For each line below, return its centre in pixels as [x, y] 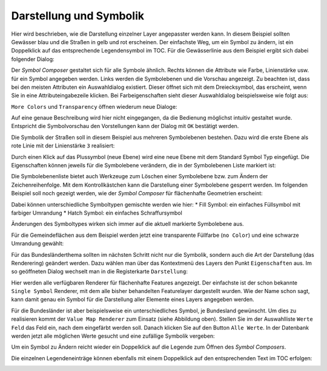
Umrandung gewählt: [38, 244]
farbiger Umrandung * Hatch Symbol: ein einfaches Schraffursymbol [97, 213]
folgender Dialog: [33, 59]
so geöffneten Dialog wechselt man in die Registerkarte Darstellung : [99, 271]
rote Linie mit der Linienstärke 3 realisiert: [63, 146]
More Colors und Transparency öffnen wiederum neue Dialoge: [94, 106]
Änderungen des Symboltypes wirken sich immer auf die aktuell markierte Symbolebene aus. [128, 224]
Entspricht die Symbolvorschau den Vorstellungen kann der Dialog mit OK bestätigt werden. [125, 126]
